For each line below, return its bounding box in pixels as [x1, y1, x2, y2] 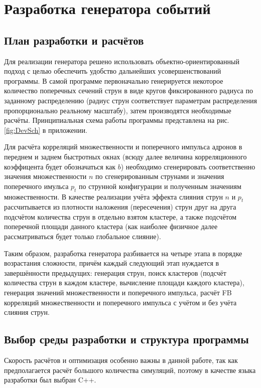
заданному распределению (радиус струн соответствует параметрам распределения [4, 95, 257, 105]
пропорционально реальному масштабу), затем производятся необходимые [4, 105, 231, 115]
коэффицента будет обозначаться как [4, 161, 116, 171]
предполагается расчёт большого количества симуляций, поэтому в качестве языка [4, 364, 256, 375]
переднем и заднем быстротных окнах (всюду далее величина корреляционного [4, 151, 247, 161]
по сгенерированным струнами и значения [95, 171, 224, 181]
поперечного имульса [4, 180, 69, 191]
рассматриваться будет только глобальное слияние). [4, 231, 161, 242]
